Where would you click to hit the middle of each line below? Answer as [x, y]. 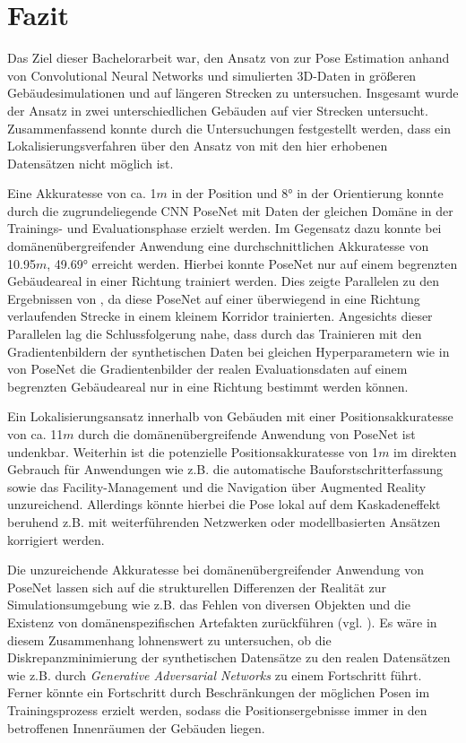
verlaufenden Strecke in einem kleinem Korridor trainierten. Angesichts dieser [220, 316]
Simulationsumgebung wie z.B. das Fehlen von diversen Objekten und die [209, 605]
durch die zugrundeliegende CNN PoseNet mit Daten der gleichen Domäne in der [230, 210]
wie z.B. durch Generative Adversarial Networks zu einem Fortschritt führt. [215, 674]
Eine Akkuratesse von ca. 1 [82, 193]
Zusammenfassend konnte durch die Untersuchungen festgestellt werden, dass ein [229, 128]
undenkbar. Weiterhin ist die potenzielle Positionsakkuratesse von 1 [193, 451]
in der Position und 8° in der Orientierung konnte [307, 193]
